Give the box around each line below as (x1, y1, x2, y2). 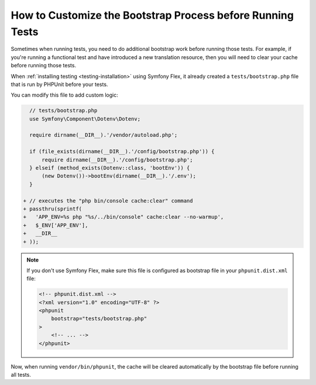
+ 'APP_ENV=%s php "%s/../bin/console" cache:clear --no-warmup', (23, 214, 224, 221)
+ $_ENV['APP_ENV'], (23, 222, 88, 228)
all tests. (11, 372, 32, 378)
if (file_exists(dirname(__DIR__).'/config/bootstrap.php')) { (29, 148, 215, 155)
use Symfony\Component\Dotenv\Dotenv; (29, 115, 140, 122)
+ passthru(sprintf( (23, 205, 82, 212)
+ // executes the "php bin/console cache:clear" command (23, 197, 193, 204)
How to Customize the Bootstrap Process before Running (11, 9, 294, 22)
